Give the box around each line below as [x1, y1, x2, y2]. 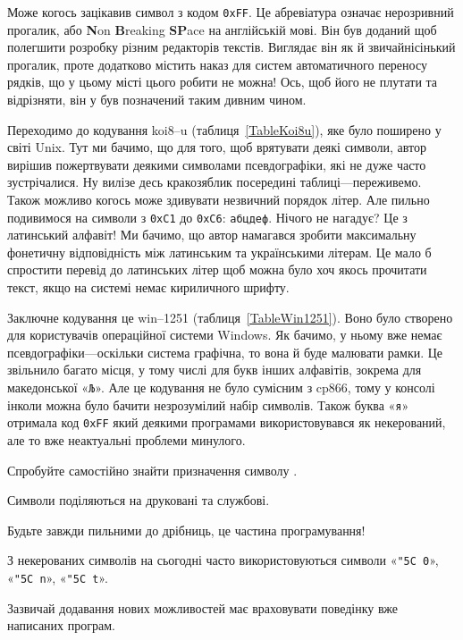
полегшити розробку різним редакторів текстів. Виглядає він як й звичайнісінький [7, 38, 456, 56]
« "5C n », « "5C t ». [7, 568, 108, 586]
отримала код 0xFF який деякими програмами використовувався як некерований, [7, 413, 446, 432]
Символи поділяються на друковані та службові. [7, 491, 270, 509]
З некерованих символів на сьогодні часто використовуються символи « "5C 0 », [7, 551, 439, 569]
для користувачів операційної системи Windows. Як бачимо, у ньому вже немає [7, 325, 442, 344]
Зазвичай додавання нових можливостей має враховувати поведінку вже [7, 598, 398, 617]
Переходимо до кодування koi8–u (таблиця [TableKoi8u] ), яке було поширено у [7, 120, 442, 139]
